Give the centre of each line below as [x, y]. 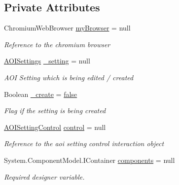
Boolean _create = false [41, 94]
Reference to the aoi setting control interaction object [84, 143]
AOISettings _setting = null [47, 61]
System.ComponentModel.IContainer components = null [89, 160]
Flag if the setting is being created [55, 110]
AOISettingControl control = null [55, 127]
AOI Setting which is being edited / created [69, 77]
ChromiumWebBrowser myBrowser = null [67, 28]
